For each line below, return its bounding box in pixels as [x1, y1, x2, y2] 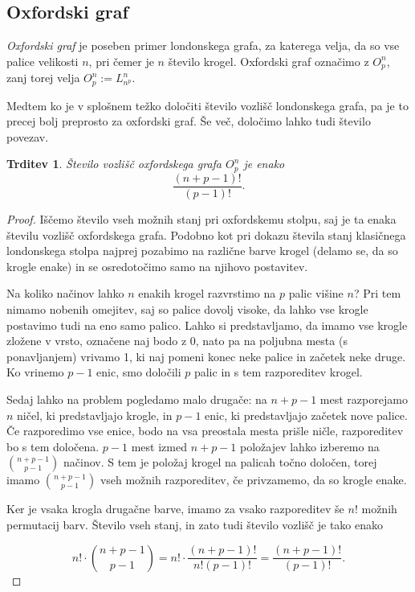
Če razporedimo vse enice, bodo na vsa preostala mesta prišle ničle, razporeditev [6, 422, 404, 439]
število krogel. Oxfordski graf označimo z [168, 52, 369, 69]
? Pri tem [353, 285, 401, 302]
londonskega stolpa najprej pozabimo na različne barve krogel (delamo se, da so [6, 242, 398, 259]
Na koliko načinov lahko [6, 285, 124, 302]
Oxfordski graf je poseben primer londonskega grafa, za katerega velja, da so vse [6, 37, 400, 54]
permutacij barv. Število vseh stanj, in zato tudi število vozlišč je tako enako [6, 516, 383, 532]
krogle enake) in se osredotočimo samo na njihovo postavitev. [6, 257, 308, 274]
